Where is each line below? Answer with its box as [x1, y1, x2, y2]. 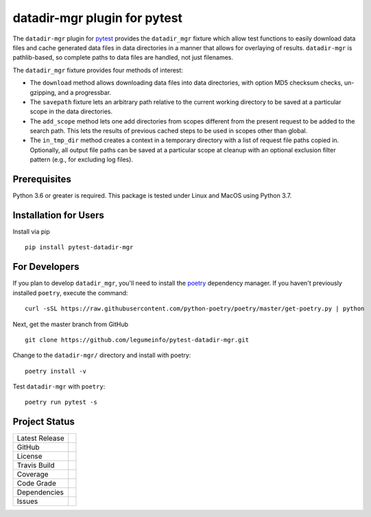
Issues [16, 496, 38, 506]
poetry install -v [25, 367, 87, 375]
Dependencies [16, 487, 64, 497]
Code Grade [16, 479, 56, 488]
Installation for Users [12, 209, 104, 221]
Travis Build [16, 461, 55, 470]
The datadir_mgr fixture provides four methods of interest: [12, 66, 183, 74]
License [16, 452, 43, 461]
